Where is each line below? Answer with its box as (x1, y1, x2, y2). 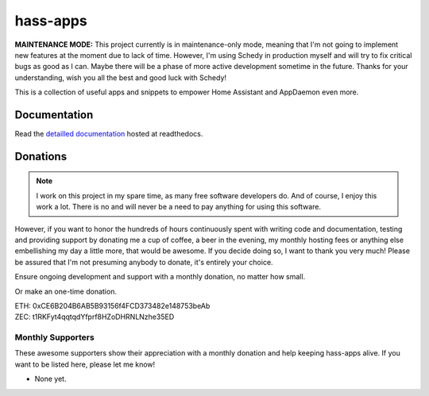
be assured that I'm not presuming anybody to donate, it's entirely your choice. (14, 257, 273, 267)
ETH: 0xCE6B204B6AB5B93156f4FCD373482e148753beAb (14, 301, 211, 310)
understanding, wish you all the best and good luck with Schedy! (14, 72, 226, 83)
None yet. (34, 374, 67, 384)
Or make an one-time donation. (14, 286, 117, 296)
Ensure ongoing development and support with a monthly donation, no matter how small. (14, 272, 306, 282)
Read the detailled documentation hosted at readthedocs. (14, 129, 203, 139)
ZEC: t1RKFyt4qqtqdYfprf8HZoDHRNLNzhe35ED (14, 312, 175, 321)
